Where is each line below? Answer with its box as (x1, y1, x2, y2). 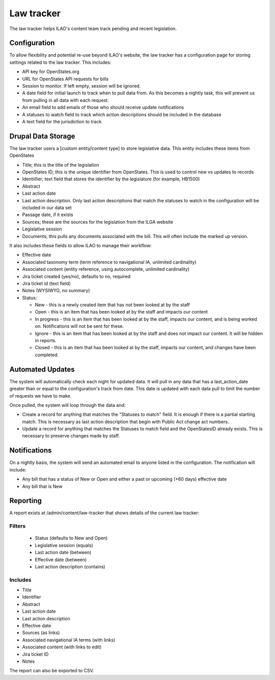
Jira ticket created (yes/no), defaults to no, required (22, 273, 131, 279)
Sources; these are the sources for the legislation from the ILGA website (22, 219, 173, 225)
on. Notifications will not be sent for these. (35, 323, 124, 329)
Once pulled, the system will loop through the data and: (9, 402, 126, 408)
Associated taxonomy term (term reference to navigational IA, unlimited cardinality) (22, 259, 197, 265)
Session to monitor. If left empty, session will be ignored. (22, 83, 141, 89)
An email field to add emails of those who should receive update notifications (22, 104, 184, 111)
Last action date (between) (35, 550, 92, 556)
